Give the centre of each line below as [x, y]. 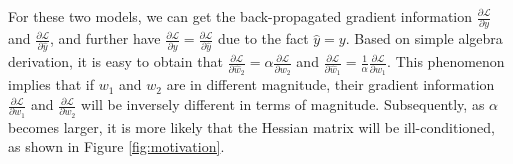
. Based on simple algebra [424, 38]
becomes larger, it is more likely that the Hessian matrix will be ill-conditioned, [251, 126]
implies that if [51, 84]
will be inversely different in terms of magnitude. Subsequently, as [283, 104]
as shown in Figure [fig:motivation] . [116, 146]
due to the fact [263, 38]
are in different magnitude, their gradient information [330, 84]
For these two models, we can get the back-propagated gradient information [240, 16]
